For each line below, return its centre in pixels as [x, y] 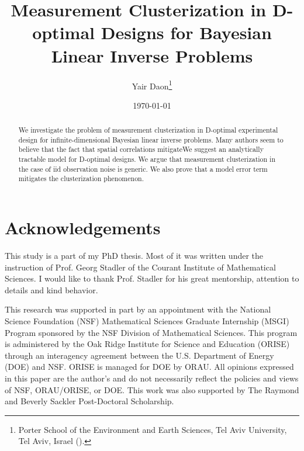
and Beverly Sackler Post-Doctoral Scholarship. [89, 401]
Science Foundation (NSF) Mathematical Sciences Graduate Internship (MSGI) [147, 320]
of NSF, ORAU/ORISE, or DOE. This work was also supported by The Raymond [152, 389]
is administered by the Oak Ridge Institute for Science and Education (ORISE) [147, 344]
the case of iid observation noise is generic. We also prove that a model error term [143, 169]
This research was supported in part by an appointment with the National [138, 309]
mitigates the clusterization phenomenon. [81, 178]
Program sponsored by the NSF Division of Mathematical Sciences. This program [151, 332]
